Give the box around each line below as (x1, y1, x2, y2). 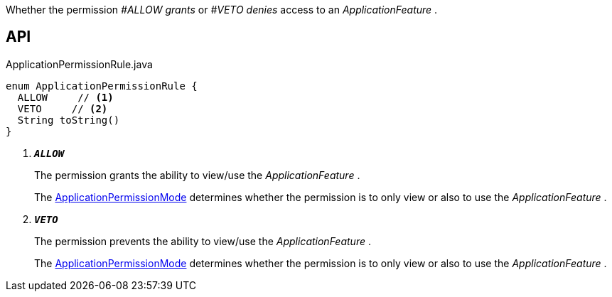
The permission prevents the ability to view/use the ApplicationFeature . (34, 234, 371, 247)
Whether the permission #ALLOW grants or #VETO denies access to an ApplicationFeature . (6, 4, 438, 16)
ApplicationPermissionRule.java (6, 58, 153, 70)
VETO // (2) (17, 102, 108, 114)
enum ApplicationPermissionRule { (6, 80, 198, 92)
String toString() (17, 114, 120, 126)
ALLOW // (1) (17, 91, 114, 103)
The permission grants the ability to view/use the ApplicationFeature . (34, 168, 360, 181)
